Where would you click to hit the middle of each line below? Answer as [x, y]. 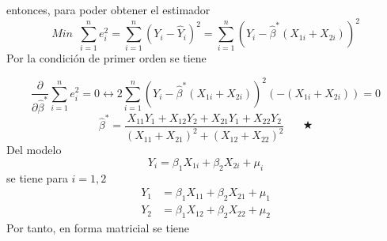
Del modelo [34, 150]
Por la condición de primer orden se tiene [106, 58]
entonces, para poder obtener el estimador [108, 9]
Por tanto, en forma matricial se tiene [98, 227]
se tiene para [37, 177]
